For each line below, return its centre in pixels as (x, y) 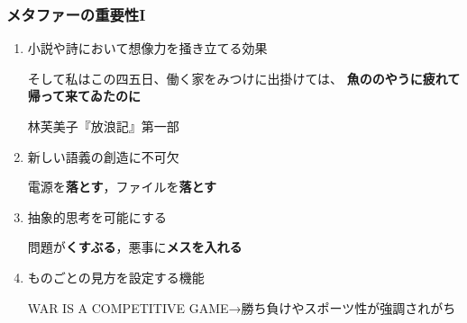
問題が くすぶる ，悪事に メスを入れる (135, 247)
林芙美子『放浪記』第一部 (103, 126)
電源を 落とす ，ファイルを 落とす (122, 187)
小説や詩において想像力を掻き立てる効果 (147, 48)
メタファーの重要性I (76, 14)
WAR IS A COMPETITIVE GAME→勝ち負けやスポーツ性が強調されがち (242, 307)
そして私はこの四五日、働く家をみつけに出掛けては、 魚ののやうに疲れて (244, 78)
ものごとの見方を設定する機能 (116, 277)
